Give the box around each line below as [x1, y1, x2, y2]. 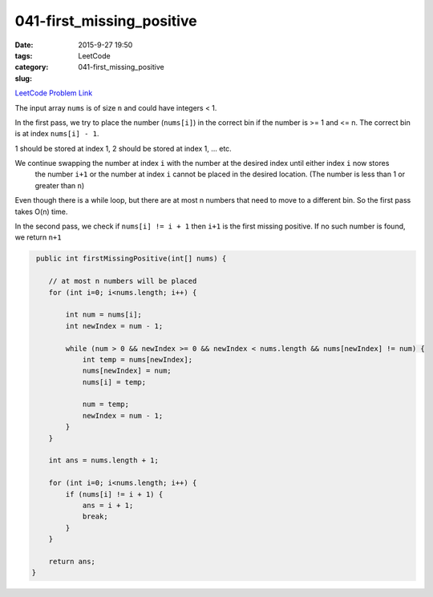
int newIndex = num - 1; [65, 321, 164, 330]
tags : [14, 50, 33, 60]
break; [82, 512, 108, 521]
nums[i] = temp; [82, 377, 147, 386]
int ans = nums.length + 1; [48, 456, 160, 465]
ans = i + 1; [82, 501, 134, 510]
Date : [14, 40, 34, 50]
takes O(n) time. [14, 207, 68, 216]
